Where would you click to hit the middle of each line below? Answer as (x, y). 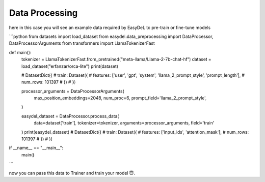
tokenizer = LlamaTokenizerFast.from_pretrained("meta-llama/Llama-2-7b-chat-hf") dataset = (116, 60)
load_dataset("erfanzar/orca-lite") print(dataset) (70, 66)
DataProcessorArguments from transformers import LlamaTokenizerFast (82, 43)
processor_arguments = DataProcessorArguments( (73, 91)
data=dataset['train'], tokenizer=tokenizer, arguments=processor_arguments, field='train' (124, 123)
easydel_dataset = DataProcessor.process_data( (70, 116)
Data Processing (43, 13)
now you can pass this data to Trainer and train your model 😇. (72, 173)
